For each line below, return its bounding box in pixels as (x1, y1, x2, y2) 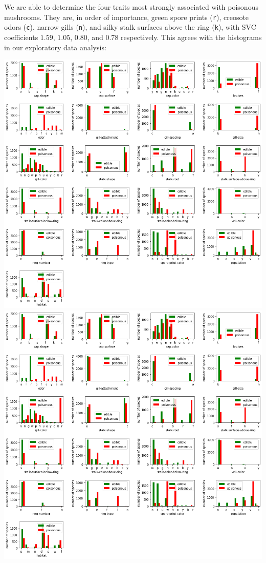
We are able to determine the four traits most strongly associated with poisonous (4, 2, 258, 12)
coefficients (4, 31, 38, 42)
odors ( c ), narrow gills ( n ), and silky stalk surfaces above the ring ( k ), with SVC (4, 22, 256, 32)
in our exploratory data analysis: (4, 42, 106, 52)
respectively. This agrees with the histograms (121, 31, 262, 42)
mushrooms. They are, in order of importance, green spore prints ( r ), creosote (4, 11, 249, 22)
